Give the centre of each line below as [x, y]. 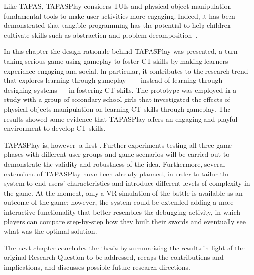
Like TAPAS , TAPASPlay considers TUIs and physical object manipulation [118, 6]
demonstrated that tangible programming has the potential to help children [117, 25]
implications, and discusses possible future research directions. [97, 266]
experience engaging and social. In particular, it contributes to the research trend [126, 70]
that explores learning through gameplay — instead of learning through [113, 80]
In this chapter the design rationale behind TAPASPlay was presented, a [113, 51]
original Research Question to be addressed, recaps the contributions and [114, 257]
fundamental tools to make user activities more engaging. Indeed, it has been [120, 15]
